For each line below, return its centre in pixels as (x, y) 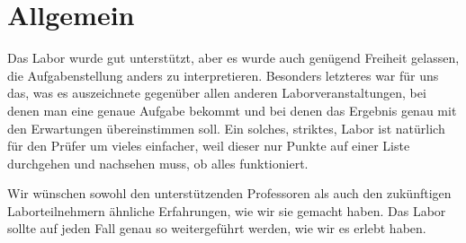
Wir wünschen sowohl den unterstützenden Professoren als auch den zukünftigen (229, 193)
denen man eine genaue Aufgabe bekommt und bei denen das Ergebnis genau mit (232, 110)
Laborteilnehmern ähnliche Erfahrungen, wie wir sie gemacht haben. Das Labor (227, 210)
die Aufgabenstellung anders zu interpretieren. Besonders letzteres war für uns (223, 75)
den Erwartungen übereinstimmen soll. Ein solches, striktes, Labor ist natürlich (226, 128)
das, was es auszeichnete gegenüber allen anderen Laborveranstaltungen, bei (217, 93)
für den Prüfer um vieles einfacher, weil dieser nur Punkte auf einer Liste (209, 146)
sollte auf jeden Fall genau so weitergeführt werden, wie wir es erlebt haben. (217, 228)
